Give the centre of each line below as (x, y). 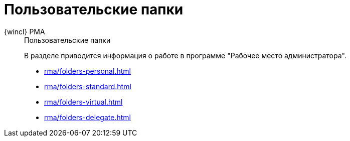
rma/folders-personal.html (87, 71)
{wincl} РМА (25, 31)
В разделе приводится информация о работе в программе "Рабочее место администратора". (185, 55)
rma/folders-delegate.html (87, 117)
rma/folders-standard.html (88, 86)
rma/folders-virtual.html (83, 102)
